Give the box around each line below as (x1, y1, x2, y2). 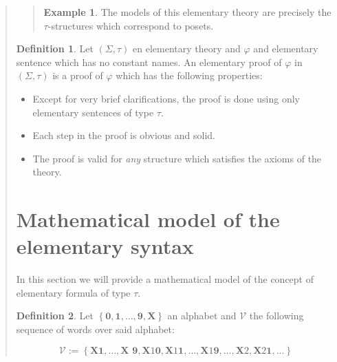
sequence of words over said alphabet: (16, 322, 175, 337)
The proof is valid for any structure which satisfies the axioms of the (32, 151, 322, 165)
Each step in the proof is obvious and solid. (32, 128, 215, 142)
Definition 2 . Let (16, 308, 94, 323)
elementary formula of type (16, 285, 131, 299)
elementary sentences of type (32, 105, 154, 119)
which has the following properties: (116, 68, 263, 83)
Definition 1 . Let (16, 41, 94, 56)
